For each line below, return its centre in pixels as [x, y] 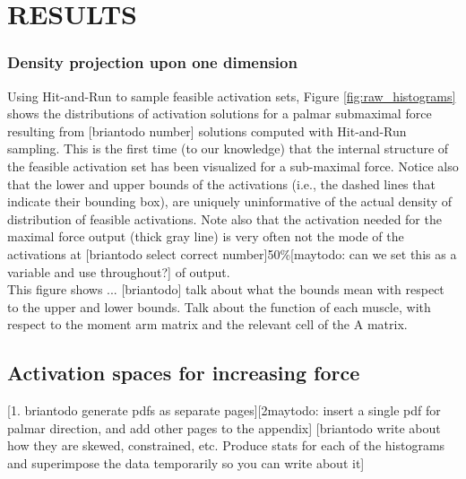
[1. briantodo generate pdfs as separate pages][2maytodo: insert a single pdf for [224, 410]
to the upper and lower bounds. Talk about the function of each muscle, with [219, 306]
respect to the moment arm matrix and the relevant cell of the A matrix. [207, 324]
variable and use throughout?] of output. [119, 271]
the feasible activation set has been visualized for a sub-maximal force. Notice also [233, 165]
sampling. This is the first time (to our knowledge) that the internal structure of [228, 148]
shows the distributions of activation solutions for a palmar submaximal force [220, 113]
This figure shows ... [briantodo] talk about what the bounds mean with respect [226, 289]
